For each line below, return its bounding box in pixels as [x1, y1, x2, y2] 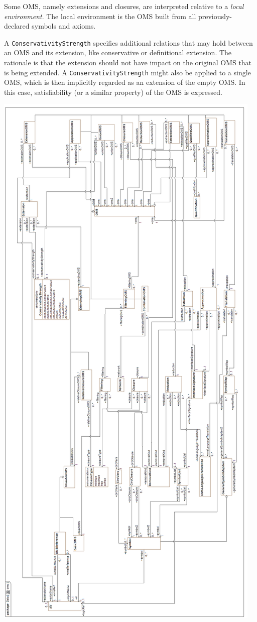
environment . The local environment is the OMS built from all [4, 11, 196, 21]
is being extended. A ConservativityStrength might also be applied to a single [4, 67, 251, 77]
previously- [198, 11, 232, 21]
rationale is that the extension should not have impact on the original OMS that [4, 57, 252, 68]
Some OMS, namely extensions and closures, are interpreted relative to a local [4, 1, 244, 11]
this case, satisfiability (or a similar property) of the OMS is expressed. [4, 86, 222, 97]
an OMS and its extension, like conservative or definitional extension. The [4, 47, 232, 58]
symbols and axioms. [32, 21, 96, 31]
